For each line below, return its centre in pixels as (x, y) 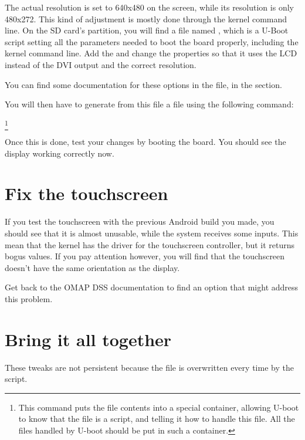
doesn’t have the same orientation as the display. (92, 267)
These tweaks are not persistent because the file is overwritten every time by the (149, 367)
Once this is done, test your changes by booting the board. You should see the (145, 142)
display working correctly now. (60, 153)
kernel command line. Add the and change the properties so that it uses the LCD (151, 53)
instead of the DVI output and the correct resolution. (101, 64)
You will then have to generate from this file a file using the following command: (149, 104)
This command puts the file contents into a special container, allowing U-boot (159, 407)
